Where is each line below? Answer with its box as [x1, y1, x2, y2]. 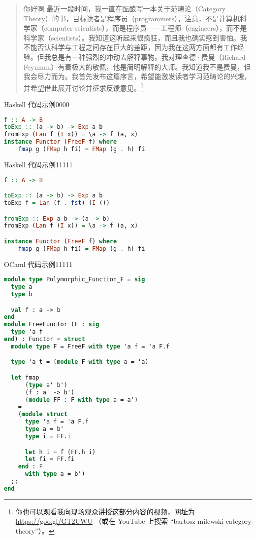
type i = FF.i [25, 432, 71, 440]
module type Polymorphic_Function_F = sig [4, 276, 145, 283]
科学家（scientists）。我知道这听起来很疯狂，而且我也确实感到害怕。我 [23, 32, 247, 42]
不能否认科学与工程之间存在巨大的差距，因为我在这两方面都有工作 [23, 42, 237, 52]
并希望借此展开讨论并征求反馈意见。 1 [23, 81, 144, 93]
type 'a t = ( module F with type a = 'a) [11, 358, 149, 366]
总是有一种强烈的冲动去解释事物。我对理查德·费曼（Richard [51, 51, 246, 62]
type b [11, 291, 32, 298]
